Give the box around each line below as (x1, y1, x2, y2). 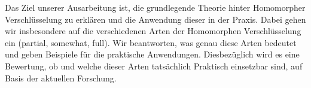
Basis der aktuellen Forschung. (5, 71, 117, 84)
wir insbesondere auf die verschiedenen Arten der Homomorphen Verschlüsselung (5, 25, 301, 37)
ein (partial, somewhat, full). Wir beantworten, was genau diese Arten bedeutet (5, 36, 297, 48)
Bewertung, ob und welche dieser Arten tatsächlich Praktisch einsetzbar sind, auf (5, 59, 303, 72)
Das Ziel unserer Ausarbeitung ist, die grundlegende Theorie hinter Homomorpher (5, 1, 306, 13)
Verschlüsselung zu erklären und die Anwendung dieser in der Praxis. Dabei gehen (5, 13, 306, 25)
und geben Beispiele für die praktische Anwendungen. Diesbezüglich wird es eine (5, 48, 300, 60)
